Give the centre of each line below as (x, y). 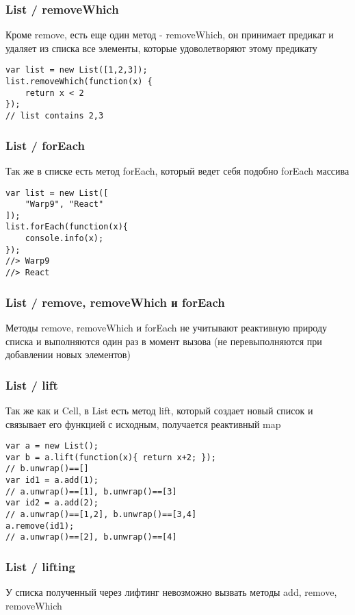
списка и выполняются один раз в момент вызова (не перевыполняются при (164, 341)
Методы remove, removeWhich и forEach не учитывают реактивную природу (167, 327)
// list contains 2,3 (55, 116)
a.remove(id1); (40, 526)
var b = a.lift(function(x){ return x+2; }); (111, 457)
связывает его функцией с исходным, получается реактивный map (143, 424)
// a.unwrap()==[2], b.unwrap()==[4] (91, 537)
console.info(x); (64, 239)
